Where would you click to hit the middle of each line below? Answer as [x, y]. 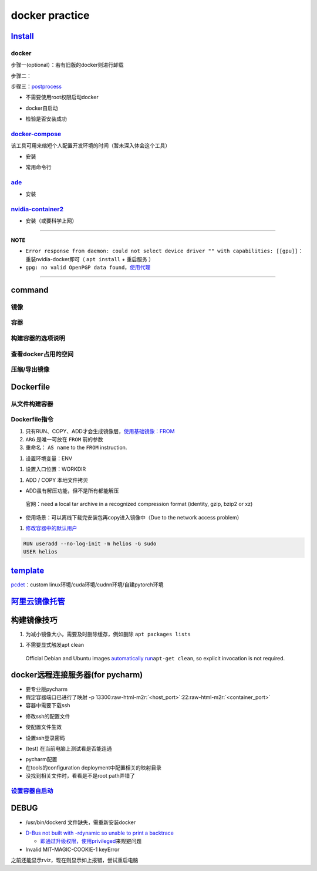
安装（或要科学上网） [51, 221]
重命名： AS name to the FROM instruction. [76, 448]
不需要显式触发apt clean [55, 645]
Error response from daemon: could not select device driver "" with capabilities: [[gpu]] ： [164, 251]
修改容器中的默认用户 [51, 528]
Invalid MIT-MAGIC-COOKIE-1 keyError [72, 849]
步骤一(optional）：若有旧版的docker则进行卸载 [67, 65]
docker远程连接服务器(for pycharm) [77, 675]
